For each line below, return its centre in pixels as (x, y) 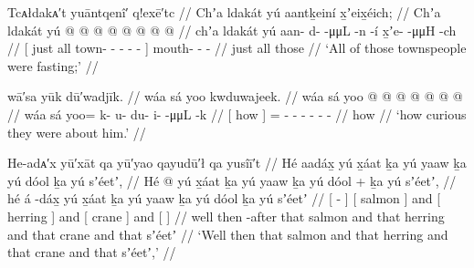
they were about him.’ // (77, 132)
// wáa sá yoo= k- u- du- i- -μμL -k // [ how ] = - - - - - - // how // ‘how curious (237, 113)
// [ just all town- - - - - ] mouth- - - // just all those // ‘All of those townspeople (237, 48)
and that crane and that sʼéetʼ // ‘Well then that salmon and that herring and (228, 234)
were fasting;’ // (53, 65)
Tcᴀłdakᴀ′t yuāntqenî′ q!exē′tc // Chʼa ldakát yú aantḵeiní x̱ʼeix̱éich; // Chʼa (224, 12)
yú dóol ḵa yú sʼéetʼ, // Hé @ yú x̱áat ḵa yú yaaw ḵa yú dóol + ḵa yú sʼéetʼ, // (232, 180)
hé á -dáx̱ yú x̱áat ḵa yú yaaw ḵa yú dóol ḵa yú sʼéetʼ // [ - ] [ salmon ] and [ (224, 198)
